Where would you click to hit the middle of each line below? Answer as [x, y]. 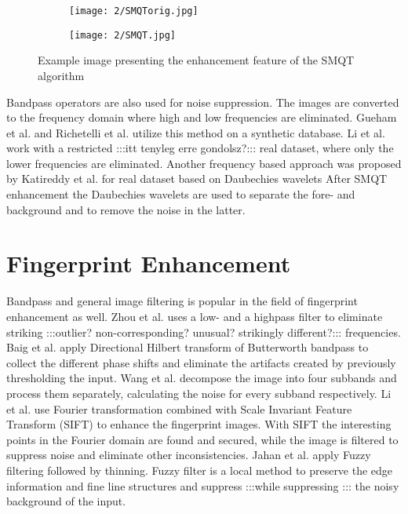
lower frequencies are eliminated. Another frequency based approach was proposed [204, 163]
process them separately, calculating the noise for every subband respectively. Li [199, 393]
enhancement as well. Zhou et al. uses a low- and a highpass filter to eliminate [195, 316]
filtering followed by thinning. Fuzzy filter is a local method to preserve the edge [200, 470]
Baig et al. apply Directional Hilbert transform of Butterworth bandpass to [188, 347]
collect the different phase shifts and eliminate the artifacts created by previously [201, 362]
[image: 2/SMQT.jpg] [123, 35]
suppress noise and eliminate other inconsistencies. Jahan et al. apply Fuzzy [189, 455]
